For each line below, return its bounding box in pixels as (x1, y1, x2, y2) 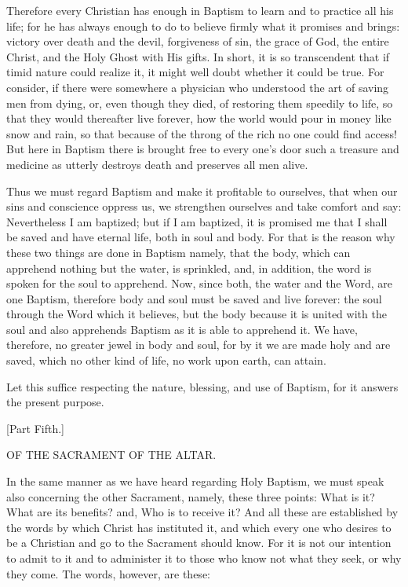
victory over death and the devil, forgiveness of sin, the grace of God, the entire (6, 33, 389, 50)
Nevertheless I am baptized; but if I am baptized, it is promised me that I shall (6, 213, 388, 229)
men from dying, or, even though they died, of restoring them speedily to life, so (6, 94, 393, 111)
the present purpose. (6, 394, 104, 410)
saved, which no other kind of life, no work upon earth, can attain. (6, 352, 326, 369)
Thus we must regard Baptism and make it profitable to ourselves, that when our (6, 182, 398, 199)
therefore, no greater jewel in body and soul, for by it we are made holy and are (6, 336, 391, 353)
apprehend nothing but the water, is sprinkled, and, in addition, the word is (6, 259, 372, 276)
